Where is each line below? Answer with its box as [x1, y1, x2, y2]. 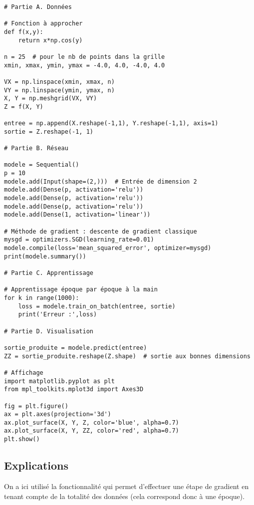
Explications [4, 458, 69, 473]
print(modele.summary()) [4, 252, 86, 260]
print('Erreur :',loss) [18, 311, 97, 318]
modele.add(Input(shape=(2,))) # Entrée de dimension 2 [4, 178, 197, 185]
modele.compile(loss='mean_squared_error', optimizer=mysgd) [4, 245, 212, 252]
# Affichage [4, 369, 43, 376]
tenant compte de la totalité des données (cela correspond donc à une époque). [4, 491, 245, 501]
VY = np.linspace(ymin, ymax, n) [4, 86, 115, 94]
